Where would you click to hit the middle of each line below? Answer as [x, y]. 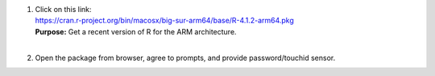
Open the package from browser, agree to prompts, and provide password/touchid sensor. [185, 58]
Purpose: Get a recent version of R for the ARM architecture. [136, 31]
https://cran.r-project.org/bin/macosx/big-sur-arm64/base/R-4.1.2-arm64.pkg [164, 21]
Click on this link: [63, 9]
